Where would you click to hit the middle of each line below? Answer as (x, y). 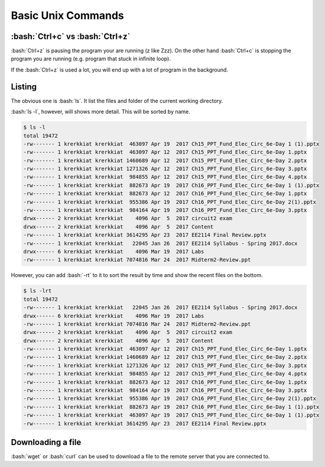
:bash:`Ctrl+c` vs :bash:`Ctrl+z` (71, 36)
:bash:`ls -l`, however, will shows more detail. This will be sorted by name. (100, 112)
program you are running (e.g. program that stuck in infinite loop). (91, 59)
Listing (24, 87)
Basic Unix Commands (67, 15)
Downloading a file (46, 442)
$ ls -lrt (38, 291)
